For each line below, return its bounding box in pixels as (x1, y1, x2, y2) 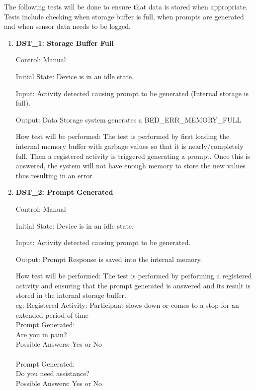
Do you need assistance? (15, 368, 89, 379)
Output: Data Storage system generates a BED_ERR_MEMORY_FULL (15, 114, 242, 125)
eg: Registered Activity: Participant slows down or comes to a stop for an (15, 300, 239, 310)
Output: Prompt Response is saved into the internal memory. (15, 254, 202, 264)
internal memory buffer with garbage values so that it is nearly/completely (15, 140, 244, 151)
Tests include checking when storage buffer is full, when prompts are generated (4, 11, 244, 21)
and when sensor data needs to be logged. (4, 21, 131, 31)
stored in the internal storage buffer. (15, 290, 126, 300)
